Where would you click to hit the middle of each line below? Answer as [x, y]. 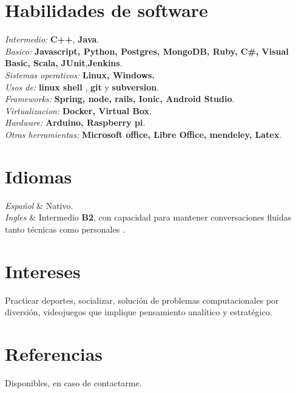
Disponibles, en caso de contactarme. [73, 382]
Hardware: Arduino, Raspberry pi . [75, 122]
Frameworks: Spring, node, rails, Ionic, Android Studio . [120, 99]
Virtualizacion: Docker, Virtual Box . [78, 110]
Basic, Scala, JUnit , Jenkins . [64, 63]
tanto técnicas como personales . [65, 229]
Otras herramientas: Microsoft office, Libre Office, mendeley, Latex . [143, 134]
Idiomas [39, 176]
